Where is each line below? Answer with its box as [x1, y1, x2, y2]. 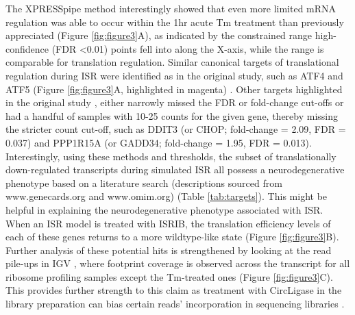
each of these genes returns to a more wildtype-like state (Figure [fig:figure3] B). [5, 229, 339, 244]
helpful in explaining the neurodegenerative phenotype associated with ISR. [5, 202, 323, 216]
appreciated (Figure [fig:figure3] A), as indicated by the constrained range [5, 28, 313, 42]
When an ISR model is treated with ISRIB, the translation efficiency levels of [5, 216, 331, 230]
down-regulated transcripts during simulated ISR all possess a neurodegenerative [5, 162, 345, 177]
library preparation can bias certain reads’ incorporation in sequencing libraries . [5, 297, 345, 311]
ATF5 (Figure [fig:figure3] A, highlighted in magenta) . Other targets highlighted [5, 81, 343, 96]
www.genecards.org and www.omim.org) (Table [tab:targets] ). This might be [5, 189, 328, 203]
